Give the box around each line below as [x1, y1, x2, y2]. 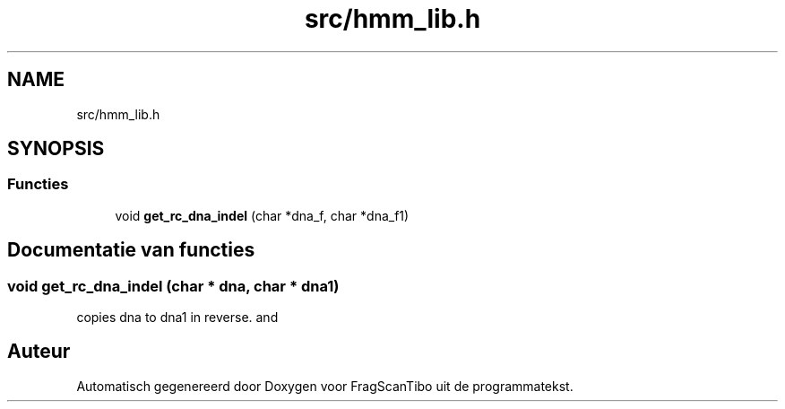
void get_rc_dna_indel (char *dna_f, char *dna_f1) [115, 207, 410, 223]
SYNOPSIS [7, 137, 105, 161]
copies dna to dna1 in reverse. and [76, 309, 279, 326]
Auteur [7, 340, 71, 363]
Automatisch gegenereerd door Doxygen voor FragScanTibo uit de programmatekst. [76, 378, 574, 394]
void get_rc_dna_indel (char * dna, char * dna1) [7, 276, 340, 295]
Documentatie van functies [7, 239, 255, 262]
